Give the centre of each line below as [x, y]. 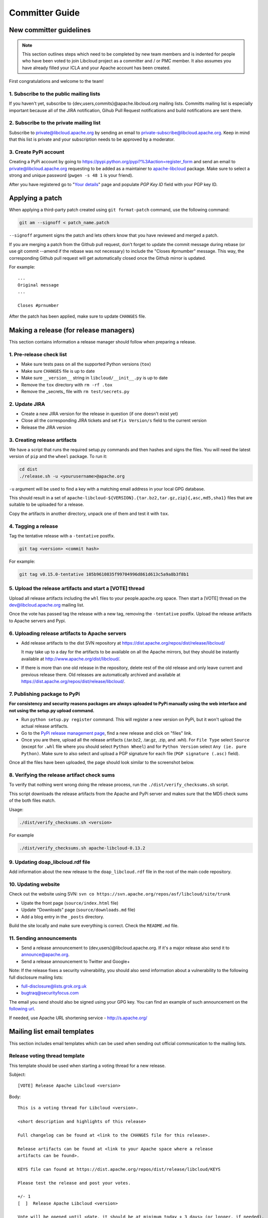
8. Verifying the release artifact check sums [62, 775]
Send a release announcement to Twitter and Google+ [76, 961]
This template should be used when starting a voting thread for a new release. [87, 1066]
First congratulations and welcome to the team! [57, 81]
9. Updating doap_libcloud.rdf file [49, 862]
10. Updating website [35, 884]
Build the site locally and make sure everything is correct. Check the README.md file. [94, 925]
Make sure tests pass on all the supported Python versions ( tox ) [86, 364]
